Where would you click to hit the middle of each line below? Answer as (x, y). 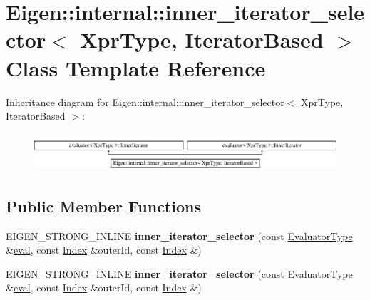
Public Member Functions (103, 206)
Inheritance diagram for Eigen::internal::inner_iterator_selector (145, 102)
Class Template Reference (136, 67)
